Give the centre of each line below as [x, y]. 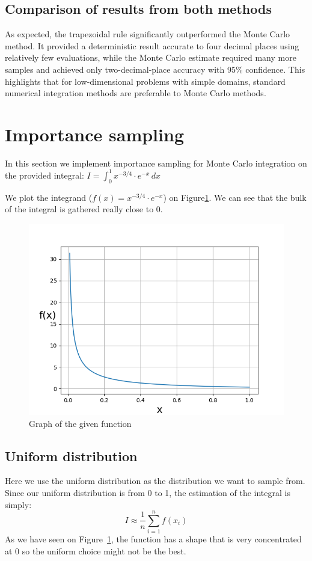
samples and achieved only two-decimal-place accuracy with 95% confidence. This [155, 69]
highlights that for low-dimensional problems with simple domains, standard [145, 81]
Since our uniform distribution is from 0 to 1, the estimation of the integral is [148, 492]
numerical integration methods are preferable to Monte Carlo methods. [136, 93]
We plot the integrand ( [49, 197]
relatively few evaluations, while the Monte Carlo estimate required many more [151, 57]
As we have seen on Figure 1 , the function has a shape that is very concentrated [153, 539]
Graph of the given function [80, 423]
